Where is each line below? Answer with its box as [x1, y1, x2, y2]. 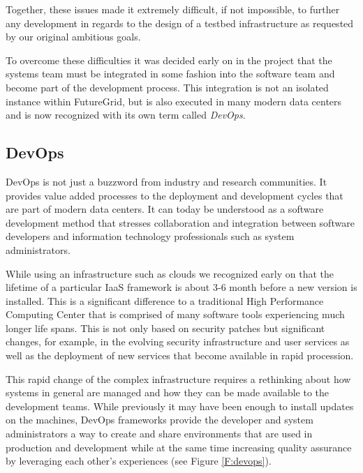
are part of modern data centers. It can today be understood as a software [6, 202, 324, 216]
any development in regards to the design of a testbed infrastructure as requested [6, 15, 354, 30]
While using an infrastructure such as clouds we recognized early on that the [6, 266, 334, 280]
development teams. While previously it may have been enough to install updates [6, 398, 354, 413]
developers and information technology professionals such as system [6, 229, 295, 243]
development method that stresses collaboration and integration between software [6, 215, 355, 230]
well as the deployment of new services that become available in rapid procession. [6, 348, 354, 363]
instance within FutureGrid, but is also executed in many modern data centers [6, 93, 342, 108]
